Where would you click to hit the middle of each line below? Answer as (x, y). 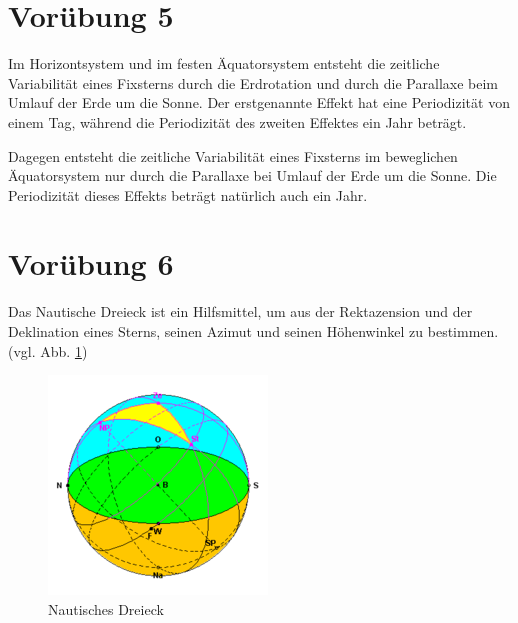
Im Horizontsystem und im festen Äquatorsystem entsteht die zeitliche (224, 63)
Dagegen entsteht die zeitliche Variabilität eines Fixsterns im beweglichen (233, 155)
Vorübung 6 (91, 263)
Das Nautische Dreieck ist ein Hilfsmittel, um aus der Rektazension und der (240, 311)
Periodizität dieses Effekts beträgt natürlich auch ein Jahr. (188, 194)
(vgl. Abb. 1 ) (48, 350)
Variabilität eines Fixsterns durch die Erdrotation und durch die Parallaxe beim (253, 82)
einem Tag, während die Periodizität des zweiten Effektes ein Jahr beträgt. (237, 121)
